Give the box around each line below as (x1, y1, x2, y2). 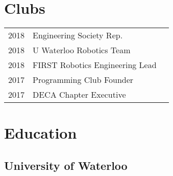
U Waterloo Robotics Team (33, 44, 131, 56)
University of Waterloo (4, 157, 128, 173)
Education (4, 122, 77, 143)
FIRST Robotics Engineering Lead (33, 59, 157, 71)
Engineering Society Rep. (33, 29, 123, 41)
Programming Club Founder (33, 74, 134, 86)
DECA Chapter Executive (33, 89, 126, 101)
